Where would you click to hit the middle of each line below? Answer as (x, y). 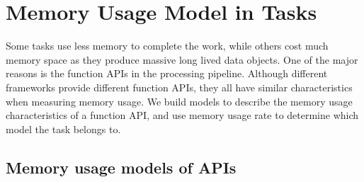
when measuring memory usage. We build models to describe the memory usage (179, 101)
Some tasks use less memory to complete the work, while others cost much (167, 46)
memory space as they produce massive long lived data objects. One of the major (182, 59)
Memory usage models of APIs (121, 167)
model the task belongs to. (63, 129)
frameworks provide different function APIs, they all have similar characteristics (179, 87)
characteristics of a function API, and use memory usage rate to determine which (182, 115)
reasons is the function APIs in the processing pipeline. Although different (167, 73)
